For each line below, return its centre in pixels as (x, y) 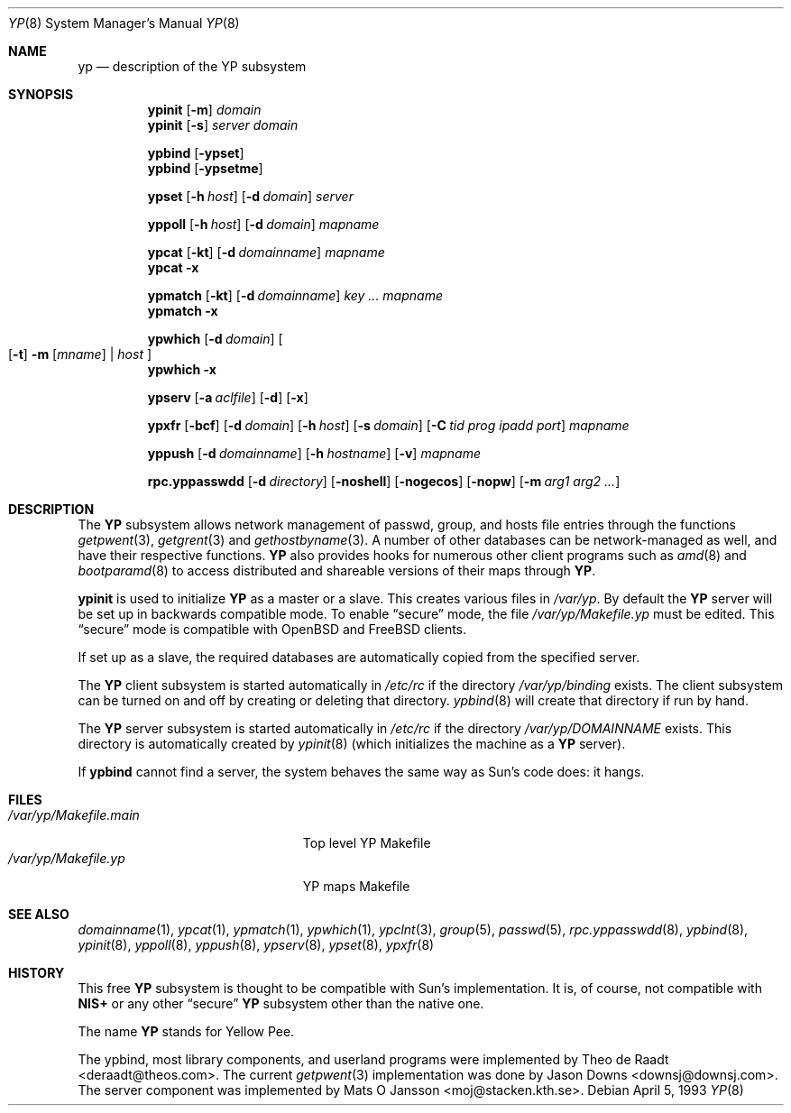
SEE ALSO (39, 914)
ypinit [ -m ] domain (204, 110)
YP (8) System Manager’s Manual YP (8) (124, 23)
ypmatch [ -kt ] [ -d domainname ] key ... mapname (295, 295)
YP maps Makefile (356, 886)
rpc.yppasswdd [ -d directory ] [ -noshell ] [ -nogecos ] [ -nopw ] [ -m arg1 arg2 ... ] (384, 481)
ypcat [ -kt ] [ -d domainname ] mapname (266, 252)
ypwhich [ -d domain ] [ (215, 339)
